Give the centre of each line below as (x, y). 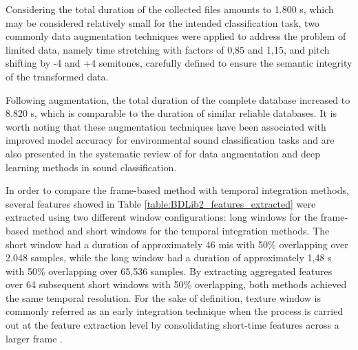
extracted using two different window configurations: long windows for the (162, 217)
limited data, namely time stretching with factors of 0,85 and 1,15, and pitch (168, 49)
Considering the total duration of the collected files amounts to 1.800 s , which (170, 9)
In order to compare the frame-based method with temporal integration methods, (177, 190)
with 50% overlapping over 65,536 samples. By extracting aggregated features (169, 271)
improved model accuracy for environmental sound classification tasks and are (170, 140)
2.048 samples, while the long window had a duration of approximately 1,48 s (169, 258)
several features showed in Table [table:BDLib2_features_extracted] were (161, 203)
